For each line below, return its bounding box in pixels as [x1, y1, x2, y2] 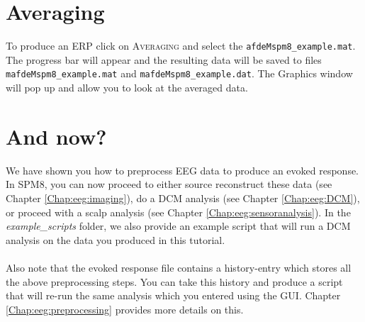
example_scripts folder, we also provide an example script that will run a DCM [6, 218, 351, 233]
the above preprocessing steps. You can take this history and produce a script [6, 274, 343, 289]
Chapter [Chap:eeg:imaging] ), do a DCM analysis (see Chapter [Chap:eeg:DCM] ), [6, 190, 360, 205]
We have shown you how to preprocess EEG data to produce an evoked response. [6, 162, 359, 177]
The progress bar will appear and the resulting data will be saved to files [6, 52, 322, 67]
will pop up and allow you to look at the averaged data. [6, 80, 248, 95]
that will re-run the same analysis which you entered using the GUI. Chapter [6, 288, 341, 303]
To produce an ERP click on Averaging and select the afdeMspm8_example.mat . [6, 38, 356, 53]
